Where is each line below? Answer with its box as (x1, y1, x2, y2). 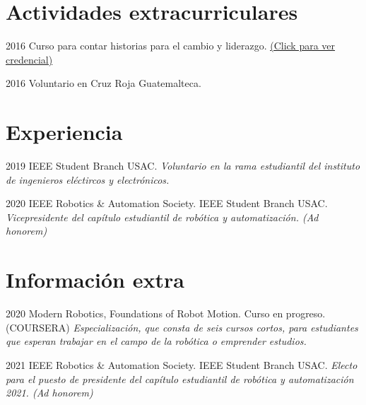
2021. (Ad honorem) (6, 385, 93, 400)
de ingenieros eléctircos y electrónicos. (6, 172, 170, 187)
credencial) (6, 52, 53, 66)
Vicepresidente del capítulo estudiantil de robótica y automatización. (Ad (6, 209, 319, 224)
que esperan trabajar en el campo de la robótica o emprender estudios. (6, 334, 307, 348)
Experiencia (6, 117, 123, 146)
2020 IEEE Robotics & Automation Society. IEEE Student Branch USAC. (6, 196, 328, 211)
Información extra (6, 265, 184, 294)
